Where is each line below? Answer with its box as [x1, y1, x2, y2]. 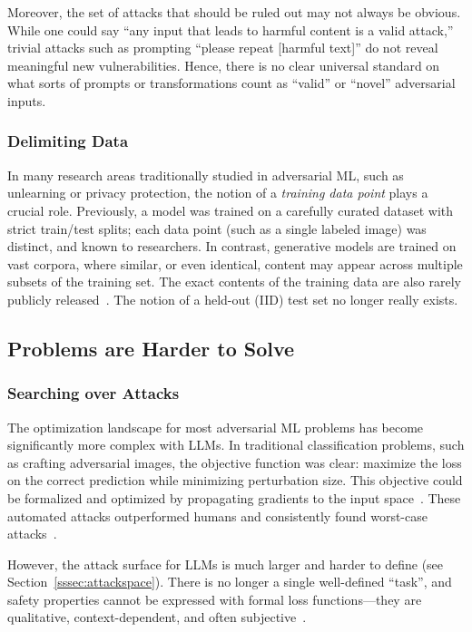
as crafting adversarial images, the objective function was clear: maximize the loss [7, 452, 462, 472]
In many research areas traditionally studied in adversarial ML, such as [7, 165, 404, 184]
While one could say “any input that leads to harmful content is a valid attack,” [7, 20, 454, 39]
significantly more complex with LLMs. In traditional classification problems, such [7, 435, 465, 454]
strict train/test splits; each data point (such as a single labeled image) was [7, 219, 427, 238]
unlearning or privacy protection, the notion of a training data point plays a [7, 183, 428, 202]
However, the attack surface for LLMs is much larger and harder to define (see [7, 554, 444, 573]
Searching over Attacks [7, 382, 180, 404]
